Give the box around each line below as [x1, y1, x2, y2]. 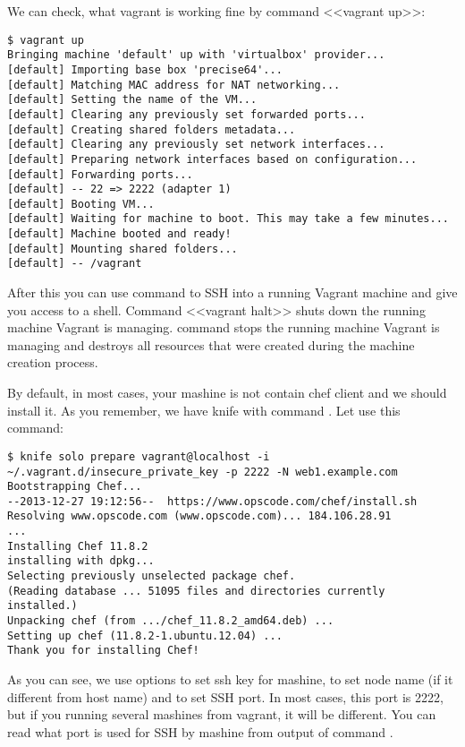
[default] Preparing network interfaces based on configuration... [7, 152, 418, 166]
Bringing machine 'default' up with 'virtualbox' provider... [7, 48, 385, 62]
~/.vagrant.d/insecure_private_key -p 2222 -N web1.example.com [7, 465, 398, 478]
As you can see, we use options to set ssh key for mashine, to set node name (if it [7, 670, 453, 689]
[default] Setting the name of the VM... [7, 93, 258, 107]
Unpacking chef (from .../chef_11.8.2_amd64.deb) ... [7, 614, 334, 628]
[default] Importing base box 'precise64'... [7, 63, 283, 76]
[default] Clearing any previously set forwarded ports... [7, 107, 366, 121]
